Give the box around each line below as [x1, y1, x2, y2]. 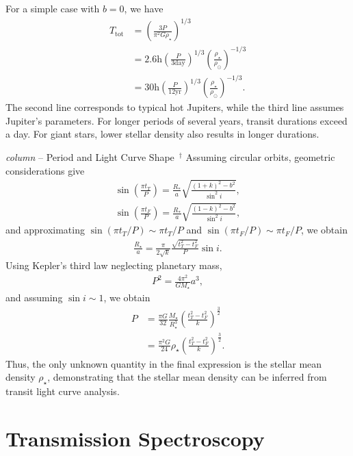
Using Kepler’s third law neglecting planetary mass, [5, 258, 222, 273]
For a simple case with [5, 1, 100, 15]
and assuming [5, 290, 63, 305]
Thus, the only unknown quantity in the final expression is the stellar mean [5, 356, 322, 370]
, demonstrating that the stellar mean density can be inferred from [47, 370, 327, 384]
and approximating [5, 223, 85, 237]
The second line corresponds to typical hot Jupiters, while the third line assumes [5, 100, 344, 114]
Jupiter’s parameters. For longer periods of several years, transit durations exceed [5, 113, 348, 127]
